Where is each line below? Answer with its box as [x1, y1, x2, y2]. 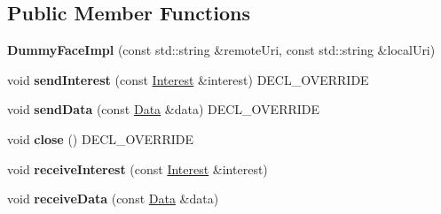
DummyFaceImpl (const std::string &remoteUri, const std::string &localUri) [7, 41, 436, 59]
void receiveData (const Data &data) [7, 189, 219, 208]
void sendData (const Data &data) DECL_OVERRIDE [7, 100, 320, 118]
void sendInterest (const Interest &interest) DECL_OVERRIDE [7, 70, 369, 88]
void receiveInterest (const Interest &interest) [7, 159, 268, 178]
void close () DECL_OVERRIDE [7, 129, 193, 148]
